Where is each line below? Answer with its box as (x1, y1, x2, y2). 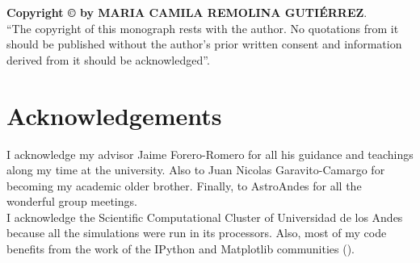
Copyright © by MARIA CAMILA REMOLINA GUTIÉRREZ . (6, 4, 367, 20)
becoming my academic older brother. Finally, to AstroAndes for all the (6, 177, 362, 194)
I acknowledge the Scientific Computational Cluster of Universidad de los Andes (6, 208, 403, 225)
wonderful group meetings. (6, 193, 137, 210)
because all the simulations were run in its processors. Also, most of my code (6, 224, 387, 241)
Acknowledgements (6, 98, 222, 131)
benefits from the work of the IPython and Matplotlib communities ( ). (6, 240, 355, 257)
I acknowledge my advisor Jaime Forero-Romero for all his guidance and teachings (6, 145, 414, 162)
